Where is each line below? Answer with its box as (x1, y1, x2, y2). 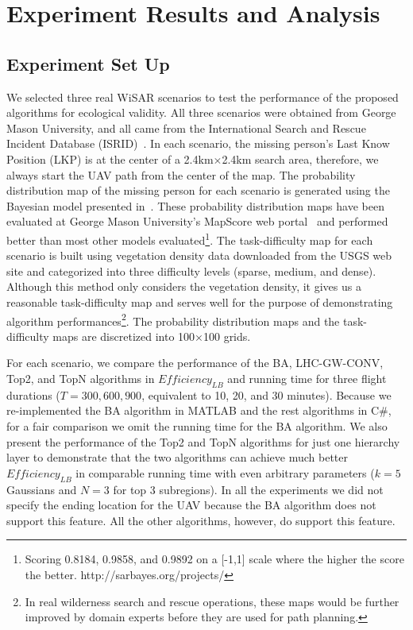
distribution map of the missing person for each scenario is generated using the (6, 182, 390, 199)
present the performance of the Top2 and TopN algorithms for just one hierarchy (6, 433, 400, 450)
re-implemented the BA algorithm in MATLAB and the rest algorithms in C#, (6, 402, 392, 419)
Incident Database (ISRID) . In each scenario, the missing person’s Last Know (6, 135, 390, 152)
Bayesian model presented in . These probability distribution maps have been (6, 197, 384, 214)
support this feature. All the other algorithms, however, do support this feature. (6, 512, 396, 528)
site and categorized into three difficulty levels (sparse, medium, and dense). (6, 262, 376, 279)
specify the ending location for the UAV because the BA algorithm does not (6, 497, 376, 513)
